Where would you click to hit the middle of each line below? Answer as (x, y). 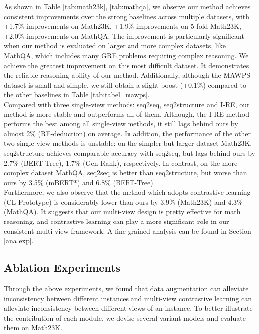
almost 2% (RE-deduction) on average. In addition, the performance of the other (127, 133)
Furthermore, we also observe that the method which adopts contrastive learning (127, 192)
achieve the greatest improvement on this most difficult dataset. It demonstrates (127, 65)
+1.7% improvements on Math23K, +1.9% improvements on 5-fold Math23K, (123, 26)
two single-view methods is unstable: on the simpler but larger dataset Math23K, (128, 143)
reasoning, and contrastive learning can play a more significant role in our (117, 221)
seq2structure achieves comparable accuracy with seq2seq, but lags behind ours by (129, 153)
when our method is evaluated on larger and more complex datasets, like (115, 46)
